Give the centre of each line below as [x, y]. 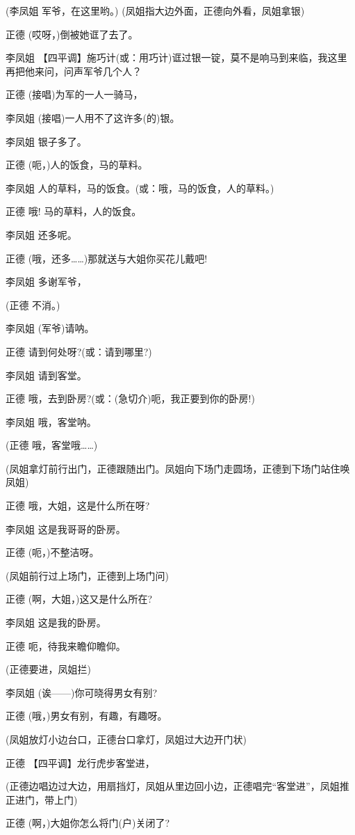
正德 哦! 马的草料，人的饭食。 [74, 211]
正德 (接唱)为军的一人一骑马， [74, 94]
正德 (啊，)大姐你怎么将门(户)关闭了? [88, 823]
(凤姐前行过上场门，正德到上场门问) [87, 575]
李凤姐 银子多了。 [46, 141]
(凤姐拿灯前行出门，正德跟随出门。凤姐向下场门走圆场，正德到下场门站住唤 [178, 468]
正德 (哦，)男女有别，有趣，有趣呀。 [86, 716]
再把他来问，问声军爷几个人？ [74, 71]
